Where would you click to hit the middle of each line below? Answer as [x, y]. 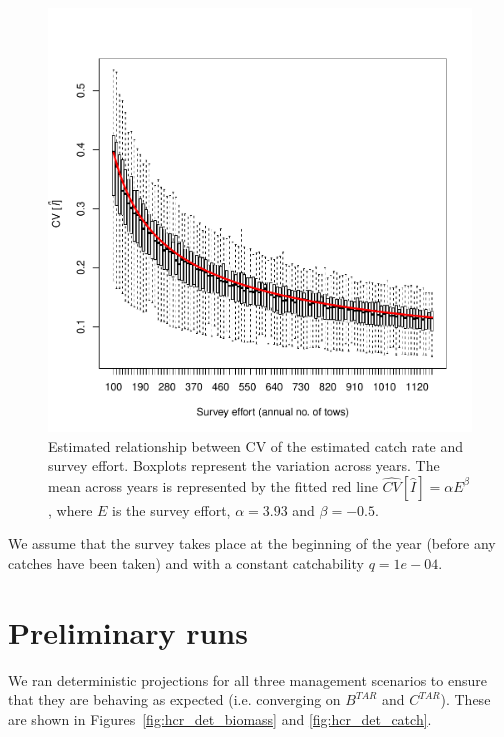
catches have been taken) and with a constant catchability [186, 562]
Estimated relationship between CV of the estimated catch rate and [256, 445]
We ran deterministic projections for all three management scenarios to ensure [247, 679]
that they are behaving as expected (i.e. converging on [174, 699]
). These [465, 699]
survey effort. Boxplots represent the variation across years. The [244, 465]
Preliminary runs [128, 631]
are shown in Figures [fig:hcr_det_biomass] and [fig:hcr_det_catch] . [220, 718]
